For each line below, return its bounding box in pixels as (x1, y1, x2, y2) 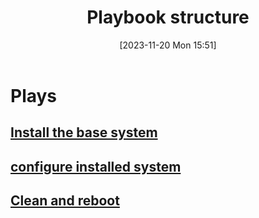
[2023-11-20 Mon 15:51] (119, 39, 217, 51)
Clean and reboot (10, 192, 120, 210)
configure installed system (10, 158, 182, 175)
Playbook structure (86, 6, 250, 29)
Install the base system (10, 124, 158, 141)
